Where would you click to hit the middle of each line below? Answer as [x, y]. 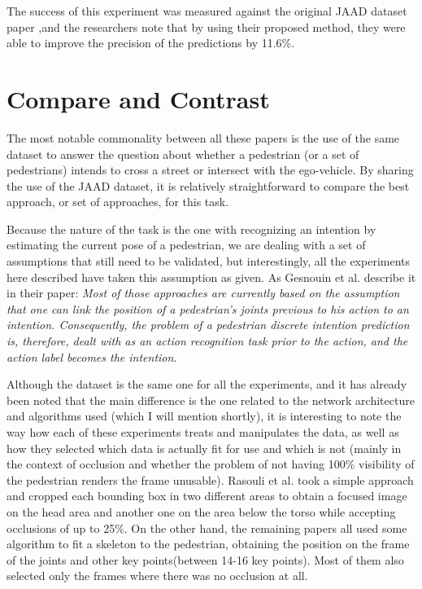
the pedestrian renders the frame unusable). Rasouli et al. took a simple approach [210, 479]
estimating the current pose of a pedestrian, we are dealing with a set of [186, 245]
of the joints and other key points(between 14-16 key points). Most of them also [205, 559]
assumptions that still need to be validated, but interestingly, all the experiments [209, 261]
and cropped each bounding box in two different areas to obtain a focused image [207, 496]
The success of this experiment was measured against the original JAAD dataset [207, 11]
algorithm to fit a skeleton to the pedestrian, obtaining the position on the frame [208, 544]
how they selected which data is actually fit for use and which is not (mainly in [204, 448]
